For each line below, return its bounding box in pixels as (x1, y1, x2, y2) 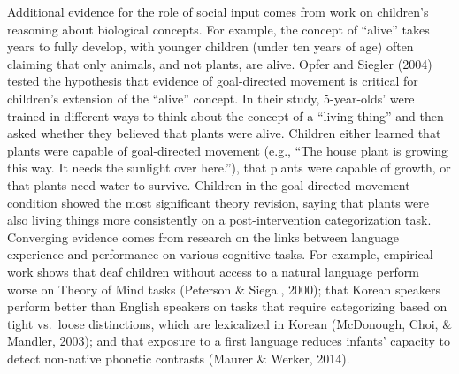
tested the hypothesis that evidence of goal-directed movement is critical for (7, 72, 418, 90)
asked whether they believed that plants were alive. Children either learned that (7, 124, 441, 142)
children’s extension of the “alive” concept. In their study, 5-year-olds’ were (7, 88, 415, 107)
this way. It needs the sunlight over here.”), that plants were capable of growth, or (7, 158, 451, 177)
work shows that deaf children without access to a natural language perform (7, 262, 420, 280)
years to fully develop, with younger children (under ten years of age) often (7, 37, 414, 56)
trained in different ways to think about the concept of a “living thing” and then (7, 106, 444, 125)
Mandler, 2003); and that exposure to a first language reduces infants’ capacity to (7, 332, 450, 350)
